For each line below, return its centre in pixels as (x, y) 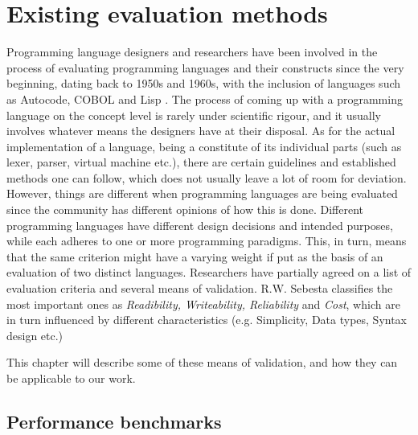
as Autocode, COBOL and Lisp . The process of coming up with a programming (205, 98)
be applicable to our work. (71, 378)
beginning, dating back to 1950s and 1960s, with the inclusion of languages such (204, 83)
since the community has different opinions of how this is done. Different (185, 209)
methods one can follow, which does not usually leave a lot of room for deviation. (207, 177)
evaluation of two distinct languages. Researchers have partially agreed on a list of (209, 272)
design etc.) (35, 335)
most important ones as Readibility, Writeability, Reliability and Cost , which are (203, 304)
